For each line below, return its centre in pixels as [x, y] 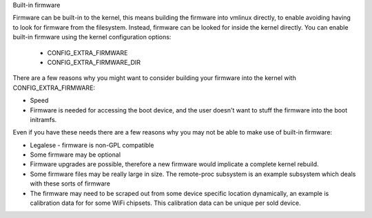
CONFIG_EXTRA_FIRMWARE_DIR [94, 62]
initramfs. [43, 119]
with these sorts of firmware [70, 184]
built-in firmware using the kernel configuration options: [92, 37]
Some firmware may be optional [75, 155]
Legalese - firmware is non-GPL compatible [92, 145]
